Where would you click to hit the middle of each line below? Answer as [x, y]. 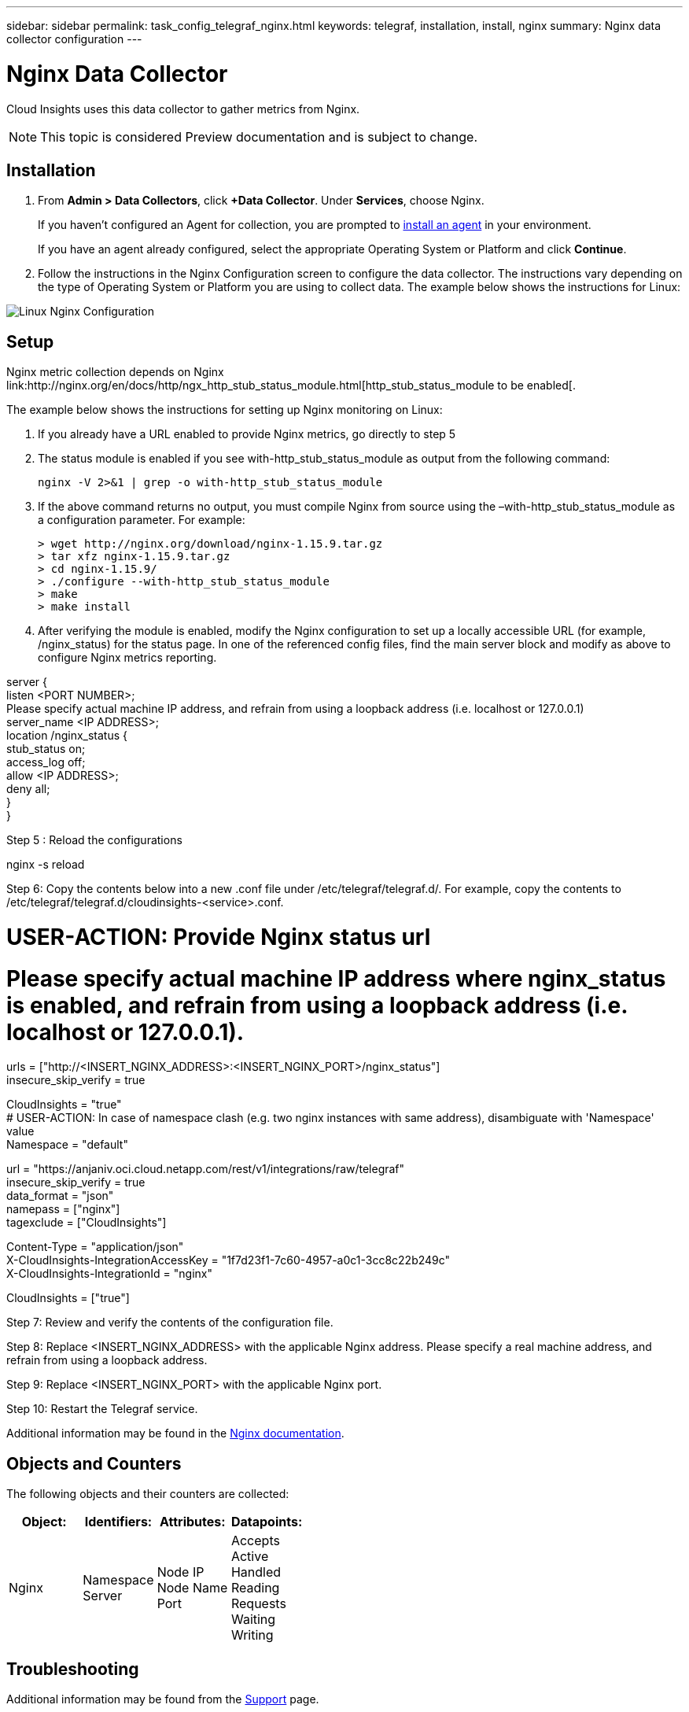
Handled [256, 1572]
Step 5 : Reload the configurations [94, 840]
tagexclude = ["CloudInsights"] [87, 1223]
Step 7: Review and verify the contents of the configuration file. [170, 1323]
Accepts [255, 1541]
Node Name [192, 1588]
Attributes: [193, 1522]
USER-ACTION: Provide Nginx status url [219, 937]
